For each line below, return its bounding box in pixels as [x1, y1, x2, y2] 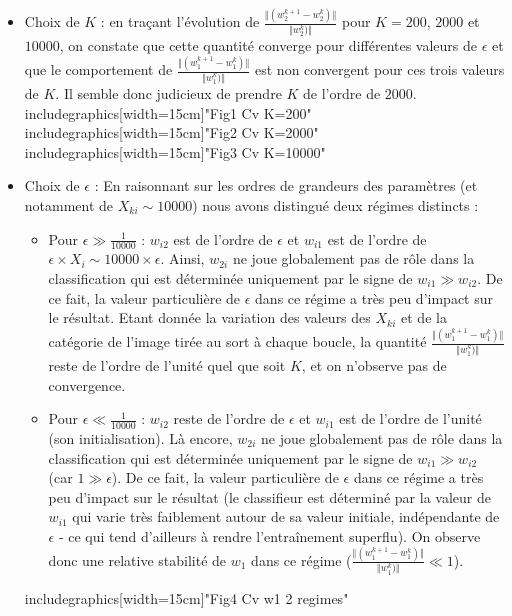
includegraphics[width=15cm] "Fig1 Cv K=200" [24, 102, 312, 123]
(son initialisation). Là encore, [48, 427, 233, 448]
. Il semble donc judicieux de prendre [55, 82, 282, 103]
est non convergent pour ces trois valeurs [255, 59, 505, 80]
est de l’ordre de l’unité [339, 408, 482, 429]
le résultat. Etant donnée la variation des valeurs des [48, 307, 371, 328]
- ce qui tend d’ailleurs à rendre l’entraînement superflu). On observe [58, 525, 481, 546]
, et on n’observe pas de [301, 354, 447, 375]
